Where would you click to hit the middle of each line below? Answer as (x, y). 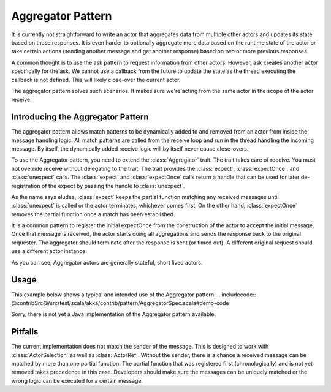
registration (26, 186)
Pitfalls (25, 332)
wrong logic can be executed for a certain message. (77, 380)
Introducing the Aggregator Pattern (80, 117)
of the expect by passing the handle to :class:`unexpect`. (113, 186)
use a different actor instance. (49, 251)
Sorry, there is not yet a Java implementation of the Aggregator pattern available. (114, 314)
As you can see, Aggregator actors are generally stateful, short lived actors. (107, 262)
